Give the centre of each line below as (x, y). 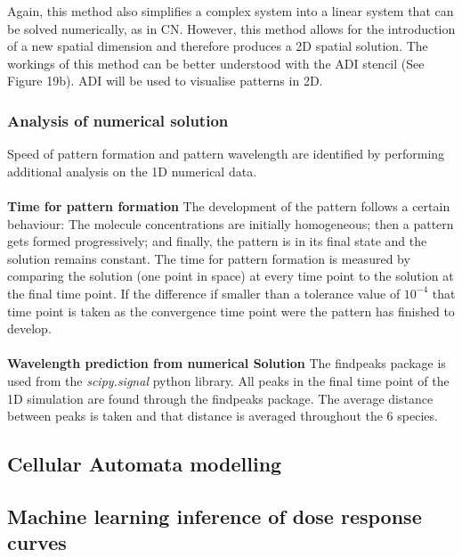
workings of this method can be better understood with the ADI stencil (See (216, 63)
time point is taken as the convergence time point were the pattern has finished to (231, 311)
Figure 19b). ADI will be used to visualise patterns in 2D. (165, 81)
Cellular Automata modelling (145, 464)
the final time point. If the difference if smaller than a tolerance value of (204, 293)
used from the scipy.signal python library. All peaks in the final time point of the (228, 380)
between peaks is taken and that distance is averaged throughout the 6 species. (223, 416)
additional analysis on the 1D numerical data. (132, 171)
